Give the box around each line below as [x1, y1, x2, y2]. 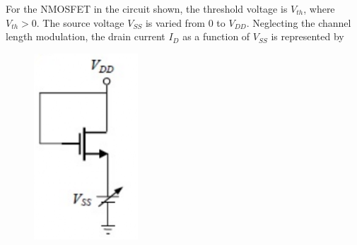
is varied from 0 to [145, 15, 226, 30]
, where [303, 1, 335, 16]
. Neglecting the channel [246, 15, 351, 30]
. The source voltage [36, 15, 124, 30]
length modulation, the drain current [6, 29, 165, 44]
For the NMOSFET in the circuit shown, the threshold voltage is [6, 1, 288, 16]
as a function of [182, 29, 250, 44]
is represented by [271, 29, 344, 44]
